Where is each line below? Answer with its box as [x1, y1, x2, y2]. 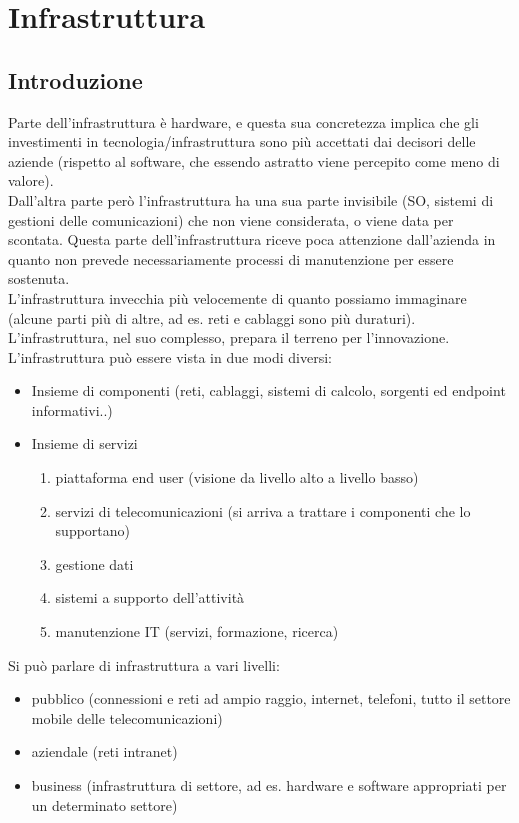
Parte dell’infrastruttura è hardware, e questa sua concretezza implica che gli [8, 111, 479, 132]
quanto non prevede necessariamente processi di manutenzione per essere [8, 248, 454, 269]
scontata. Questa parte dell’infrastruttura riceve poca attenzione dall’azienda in [8, 229, 496, 250]
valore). [8, 170, 54, 191]
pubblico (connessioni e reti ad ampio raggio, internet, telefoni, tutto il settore [31, 688, 511, 709]
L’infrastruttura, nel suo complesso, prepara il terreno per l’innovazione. [8, 327, 450, 348]
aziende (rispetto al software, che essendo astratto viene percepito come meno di [8, 150, 500, 171]
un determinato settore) [31, 794, 178, 815]
